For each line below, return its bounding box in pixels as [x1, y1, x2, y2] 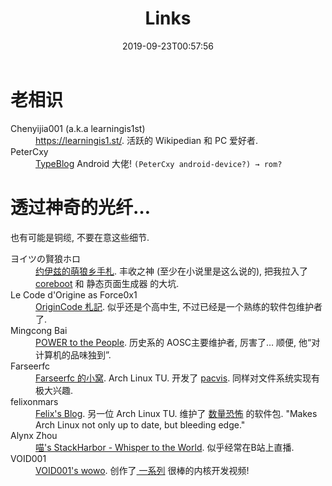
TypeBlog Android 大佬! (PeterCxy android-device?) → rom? [35, 157, 283, 169]
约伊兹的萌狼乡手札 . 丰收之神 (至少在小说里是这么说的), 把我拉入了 [35, 265, 309, 277]
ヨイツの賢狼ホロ [10, 252, 81, 264]
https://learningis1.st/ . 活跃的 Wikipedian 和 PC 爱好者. [35, 134, 259, 146]
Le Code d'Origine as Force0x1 [10, 288, 138, 301]
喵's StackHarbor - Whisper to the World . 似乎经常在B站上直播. [35, 441, 295, 453]
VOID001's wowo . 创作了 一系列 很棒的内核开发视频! [35, 464, 250, 476]
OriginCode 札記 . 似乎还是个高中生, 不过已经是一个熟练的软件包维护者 [35, 300, 323, 312]
